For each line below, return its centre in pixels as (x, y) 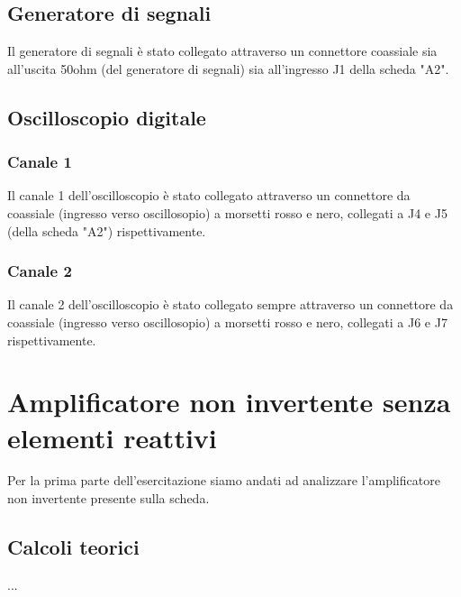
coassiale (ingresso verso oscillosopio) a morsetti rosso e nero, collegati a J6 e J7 (227, 321)
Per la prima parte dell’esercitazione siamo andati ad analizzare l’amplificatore (224, 480)
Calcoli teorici (73, 547)
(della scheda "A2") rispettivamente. (107, 230)
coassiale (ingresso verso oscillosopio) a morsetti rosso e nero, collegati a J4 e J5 (227, 212)
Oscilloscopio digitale (107, 117)
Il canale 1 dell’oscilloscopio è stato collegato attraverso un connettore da (209, 195)
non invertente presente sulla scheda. (108, 498)
